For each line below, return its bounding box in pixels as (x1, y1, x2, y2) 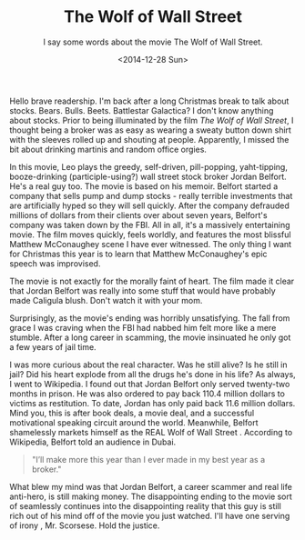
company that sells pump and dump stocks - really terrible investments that (9, 190, 293, 201)
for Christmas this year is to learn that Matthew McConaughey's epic (9, 248, 268, 259)
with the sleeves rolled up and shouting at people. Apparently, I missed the (9, 134, 290, 145)
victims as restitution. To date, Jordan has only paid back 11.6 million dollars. (9, 397, 296, 408)
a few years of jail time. (9, 341, 97, 352)
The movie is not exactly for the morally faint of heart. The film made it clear (9, 275, 295, 286)
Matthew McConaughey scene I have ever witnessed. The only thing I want (9, 238, 292, 249)
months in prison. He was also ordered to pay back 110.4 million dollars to (9, 388, 285, 399)
